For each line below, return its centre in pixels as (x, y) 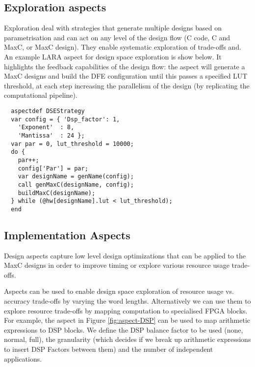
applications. (23, 358)
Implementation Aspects (67, 235)
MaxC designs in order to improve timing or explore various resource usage (117, 265)
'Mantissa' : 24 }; (51, 135)
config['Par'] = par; (53, 168)
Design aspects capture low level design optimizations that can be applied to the (125, 255)
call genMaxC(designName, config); (76, 184)
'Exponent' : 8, (46, 127)
